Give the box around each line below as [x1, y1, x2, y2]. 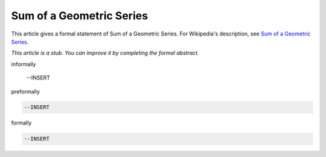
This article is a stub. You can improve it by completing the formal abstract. [11, 49, 199, 57]
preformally [11, 88, 40, 95]
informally [11, 60, 36, 67]
